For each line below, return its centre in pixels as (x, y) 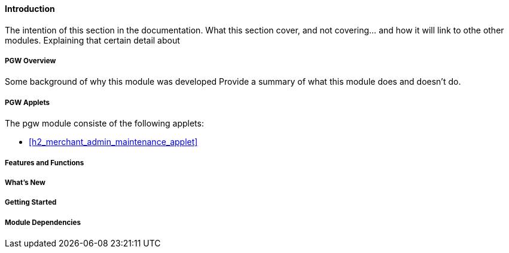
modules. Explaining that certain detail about (92, 40)
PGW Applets (28, 102)
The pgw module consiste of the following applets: (104, 124)
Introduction (30, 9)
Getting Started (31, 203)
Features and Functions (45, 163)
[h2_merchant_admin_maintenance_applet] (113, 142)
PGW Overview (31, 61)
